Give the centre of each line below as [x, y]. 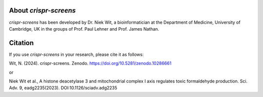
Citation [21, 43]
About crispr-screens [42, 10]
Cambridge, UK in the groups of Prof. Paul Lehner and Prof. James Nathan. [84, 29]
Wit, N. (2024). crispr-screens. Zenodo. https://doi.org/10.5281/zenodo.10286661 [90, 64]
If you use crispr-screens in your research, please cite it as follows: [76, 54]
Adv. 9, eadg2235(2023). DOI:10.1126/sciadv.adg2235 [63, 88]
